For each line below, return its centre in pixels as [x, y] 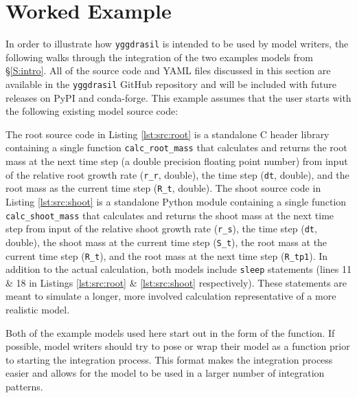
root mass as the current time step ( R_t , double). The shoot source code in [163, 188]
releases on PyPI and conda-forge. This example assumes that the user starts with [178, 97]
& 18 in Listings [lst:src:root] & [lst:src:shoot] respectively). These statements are [176, 282]
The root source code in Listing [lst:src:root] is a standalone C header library [168, 134]
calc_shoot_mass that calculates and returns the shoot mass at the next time [170, 215]
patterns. [24, 386]
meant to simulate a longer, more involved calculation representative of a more [171, 296]
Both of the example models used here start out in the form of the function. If [170, 332]
